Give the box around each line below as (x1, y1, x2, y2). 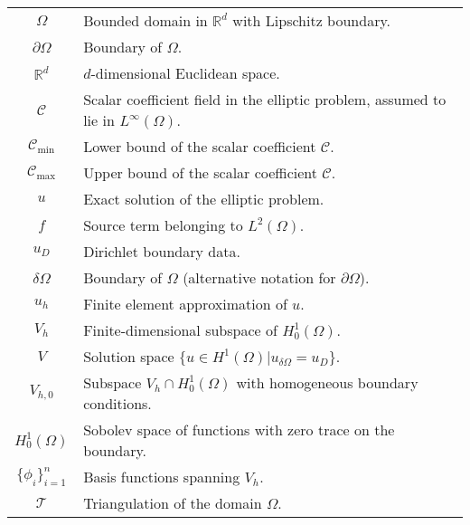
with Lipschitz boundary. (232, 10, 390, 31)
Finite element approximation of (83, 293, 287, 314)
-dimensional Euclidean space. (90, 62, 280, 83)
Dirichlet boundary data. (83, 241, 240, 262)
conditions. (83, 393, 152, 414)
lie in (83, 110, 115, 130)
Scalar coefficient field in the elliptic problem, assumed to (83, 89, 446, 110)
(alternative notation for (183, 267, 336, 288)
